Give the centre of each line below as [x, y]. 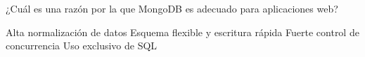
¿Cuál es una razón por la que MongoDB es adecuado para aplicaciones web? [172, 8]
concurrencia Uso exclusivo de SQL [82, 46]
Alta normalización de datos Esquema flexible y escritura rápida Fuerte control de [182, 32]
